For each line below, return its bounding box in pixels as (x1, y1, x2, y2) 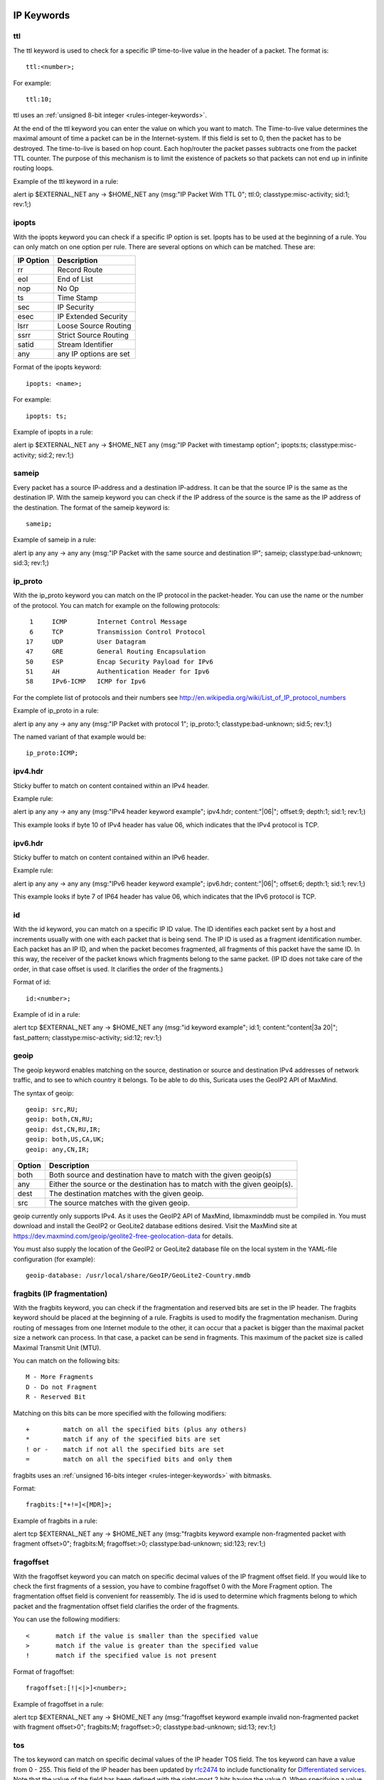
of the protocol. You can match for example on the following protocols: (13, 601, 220, 609)
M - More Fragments (26, 1373, 94, 1381)
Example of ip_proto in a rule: (13, 706, 99, 715)
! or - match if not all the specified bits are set (26, 1445, 225, 1453)
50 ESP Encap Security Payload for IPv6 (26, 657, 213, 666)
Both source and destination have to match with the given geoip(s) (48, 1170, 272, 1180)
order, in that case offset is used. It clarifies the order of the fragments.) (13, 965, 223, 973)
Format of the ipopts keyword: (13, 363, 102, 372)
